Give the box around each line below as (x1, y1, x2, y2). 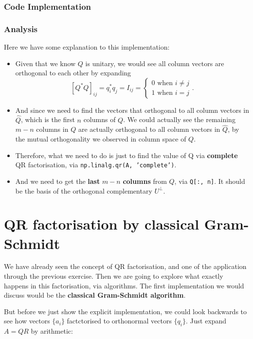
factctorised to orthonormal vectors (67, 316, 172, 326)
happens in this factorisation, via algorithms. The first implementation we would (4, 280, 244, 290)
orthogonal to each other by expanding (15, 68, 131, 78)
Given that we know (15, 58, 76, 68)
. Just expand (186, 316, 227, 326)
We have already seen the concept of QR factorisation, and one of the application (4, 261, 247, 271)
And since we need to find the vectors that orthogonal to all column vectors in (15, 105, 250, 115)
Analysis (4, 22, 38, 35)
